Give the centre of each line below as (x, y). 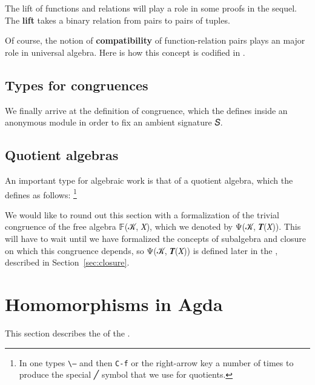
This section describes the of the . (68, 333)
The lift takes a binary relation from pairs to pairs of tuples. (118, 20)
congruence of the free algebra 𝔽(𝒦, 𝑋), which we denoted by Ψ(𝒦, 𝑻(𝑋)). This (153, 226)
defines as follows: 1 (41, 193)
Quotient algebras (62, 155)
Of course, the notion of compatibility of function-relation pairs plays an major (155, 40)
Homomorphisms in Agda (114, 303)
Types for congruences (77, 85)
